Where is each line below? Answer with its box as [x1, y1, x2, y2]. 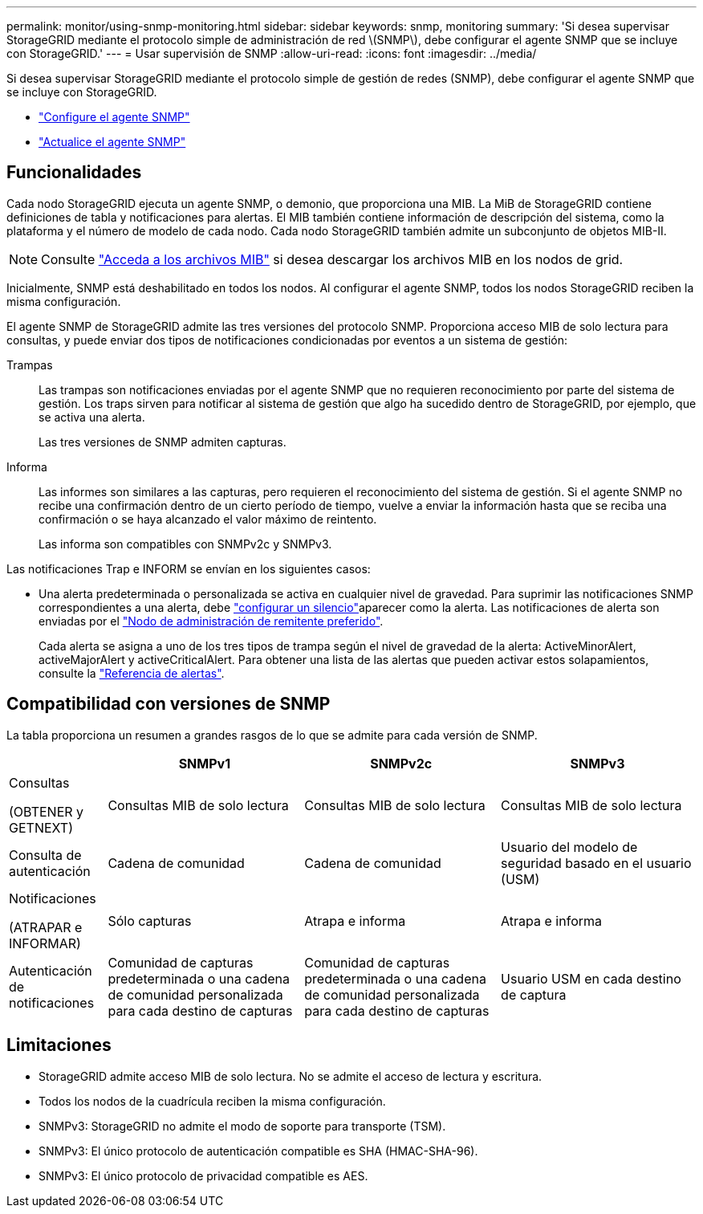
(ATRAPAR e [9, 919, 83, 935]
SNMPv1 [178, 755, 231, 772]
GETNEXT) [9, 819, 73, 836]
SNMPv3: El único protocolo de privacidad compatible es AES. [39, 1168, 368, 1183]
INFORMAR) [9, 935, 81, 951]
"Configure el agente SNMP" [39, 110, 190, 124]
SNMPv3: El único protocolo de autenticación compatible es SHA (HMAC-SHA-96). [39, 1143, 478, 1158]
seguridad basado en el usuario [501, 854, 692, 871]
